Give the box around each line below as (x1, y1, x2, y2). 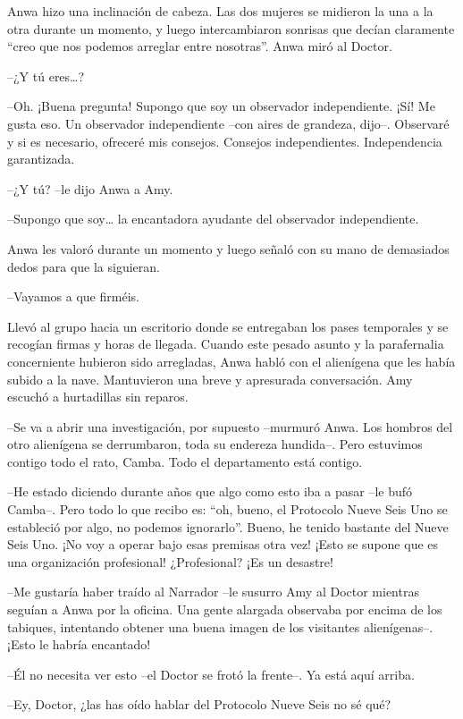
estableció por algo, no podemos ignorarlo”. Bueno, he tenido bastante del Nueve (7, 517, 449, 536)
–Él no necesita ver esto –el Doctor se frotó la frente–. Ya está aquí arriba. (7, 664, 415, 683)
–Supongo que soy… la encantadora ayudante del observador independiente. (7, 209, 419, 228)
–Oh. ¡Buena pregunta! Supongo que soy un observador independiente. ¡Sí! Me (7, 97, 435, 115)
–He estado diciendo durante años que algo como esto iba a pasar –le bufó (7, 482, 413, 501)
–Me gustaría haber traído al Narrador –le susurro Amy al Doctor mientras (7, 582, 419, 601)
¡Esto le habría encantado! (7, 635, 151, 654)
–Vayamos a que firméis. (7, 287, 139, 306)
